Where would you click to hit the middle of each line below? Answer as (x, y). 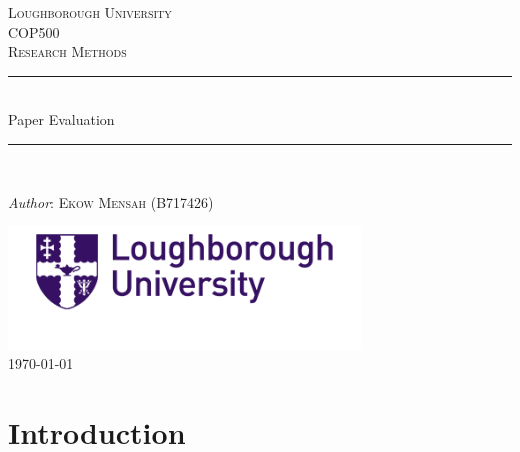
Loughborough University (90, 12)
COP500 (34, 31)
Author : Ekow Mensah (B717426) (111, 201)
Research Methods (67, 51)
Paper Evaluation (61, 119)
